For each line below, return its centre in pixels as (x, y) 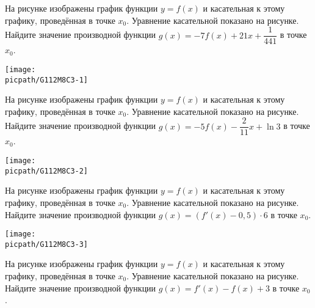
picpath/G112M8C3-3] (47, 244)
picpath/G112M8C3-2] (47, 171)
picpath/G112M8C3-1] (47, 80)
